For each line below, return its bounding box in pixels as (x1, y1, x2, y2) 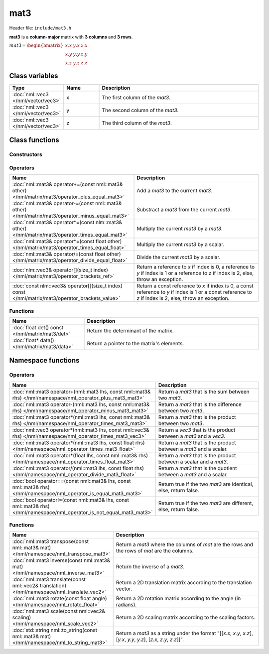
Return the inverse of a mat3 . (116, 563, 185, 570)
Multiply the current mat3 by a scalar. (136, 241, 225, 248)
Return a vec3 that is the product (158, 426, 236, 433)
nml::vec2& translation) (12, 582, 67, 589)
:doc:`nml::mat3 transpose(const (12, 538, 89, 545)
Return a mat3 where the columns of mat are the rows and (116, 541, 254, 548)
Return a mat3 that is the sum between (158, 388, 250, 395)
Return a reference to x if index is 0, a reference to (136, 263, 255, 270)
